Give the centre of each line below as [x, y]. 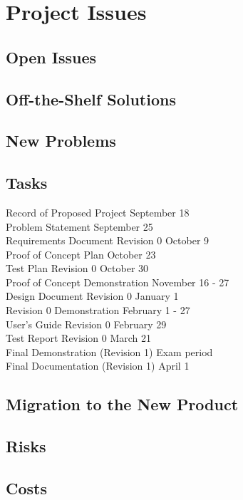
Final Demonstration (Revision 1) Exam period [109, 351]
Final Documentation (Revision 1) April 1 [98, 366]
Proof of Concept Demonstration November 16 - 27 [118, 282]
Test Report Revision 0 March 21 [78, 338]
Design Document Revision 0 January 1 [92, 296]
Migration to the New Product [122, 404]
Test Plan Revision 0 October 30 [77, 268]
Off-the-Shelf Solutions [91, 99]
